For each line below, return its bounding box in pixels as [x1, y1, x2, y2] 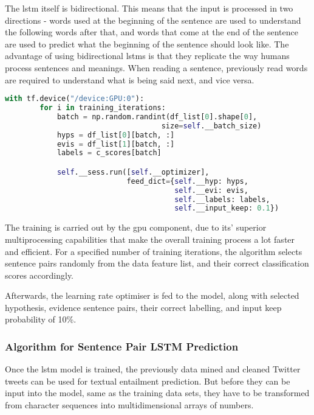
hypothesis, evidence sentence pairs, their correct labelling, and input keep [5, 301, 282, 313]
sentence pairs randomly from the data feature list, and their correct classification [5, 257, 309, 270]
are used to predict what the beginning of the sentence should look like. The [5, 37, 289, 50]
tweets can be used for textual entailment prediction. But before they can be [5, 374, 290, 387]
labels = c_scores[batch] [56, 148, 162, 158]
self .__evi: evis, [174, 186, 248, 195]
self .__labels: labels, [174, 195, 270, 204]
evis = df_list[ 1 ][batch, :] [56, 139, 175, 148]
